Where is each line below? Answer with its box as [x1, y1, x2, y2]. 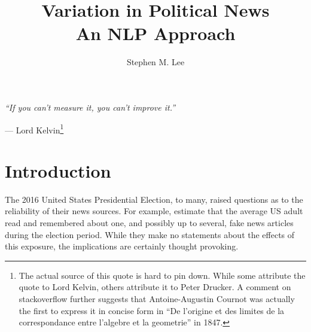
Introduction [5, 158, 111, 182]
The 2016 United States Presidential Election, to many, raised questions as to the [5, 193, 303, 205]
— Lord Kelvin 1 [5, 121, 64, 136]
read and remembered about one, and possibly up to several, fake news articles [5, 217, 294, 229]
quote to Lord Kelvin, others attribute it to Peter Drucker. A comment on [19, 281, 291, 293]
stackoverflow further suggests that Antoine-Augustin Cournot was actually [19, 293, 295, 305]
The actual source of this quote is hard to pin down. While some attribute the [19, 269, 306, 281]
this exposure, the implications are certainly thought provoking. [5, 240, 239, 252]
